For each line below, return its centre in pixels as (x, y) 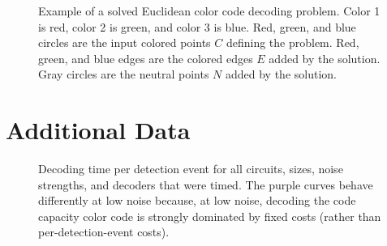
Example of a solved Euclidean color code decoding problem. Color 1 (209, 11)
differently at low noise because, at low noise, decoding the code (197, 200)
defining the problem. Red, (292, 42)
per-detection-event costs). (104, 232)
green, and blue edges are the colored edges (146, 58)
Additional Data (98, 130)
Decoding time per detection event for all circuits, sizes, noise (191, 169)
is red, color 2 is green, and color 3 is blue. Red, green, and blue (197, 26)
